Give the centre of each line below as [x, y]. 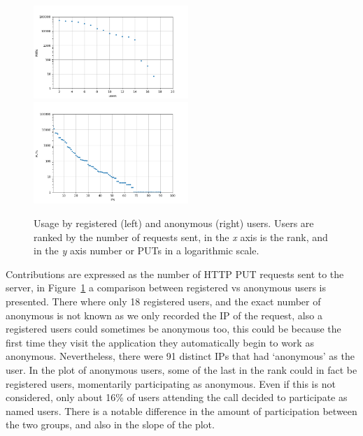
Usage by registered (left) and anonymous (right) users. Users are [174, 223]
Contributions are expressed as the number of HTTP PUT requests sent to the [175, 274]
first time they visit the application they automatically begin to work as [160, 342]
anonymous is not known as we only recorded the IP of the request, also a [164, 315]
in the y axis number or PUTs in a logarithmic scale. [147, 250]
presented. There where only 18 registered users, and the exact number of [163, 301]
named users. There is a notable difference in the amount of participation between [181, 410]
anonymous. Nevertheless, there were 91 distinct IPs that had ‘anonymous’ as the [180, 356]
